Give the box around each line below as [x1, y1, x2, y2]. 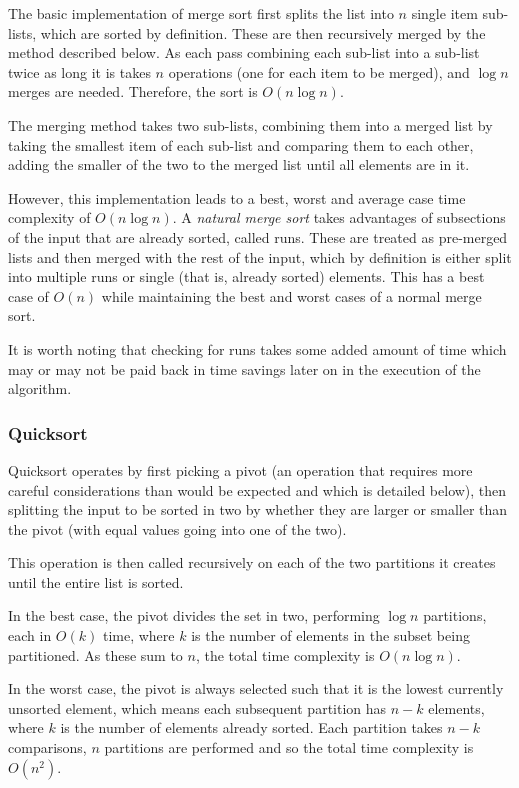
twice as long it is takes [8, 61, 151, 82]
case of [8, 285, 49, 306]
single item [411, 3, 478, 23]
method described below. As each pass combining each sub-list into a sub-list [8, 42, 480, 63]
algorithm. [8, 378, 72, 399]
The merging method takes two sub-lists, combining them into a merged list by [8, 114, 493, 135]
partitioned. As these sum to [8, 644, 183, 665]
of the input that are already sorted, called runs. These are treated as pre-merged [8, 226, 508, 247]
